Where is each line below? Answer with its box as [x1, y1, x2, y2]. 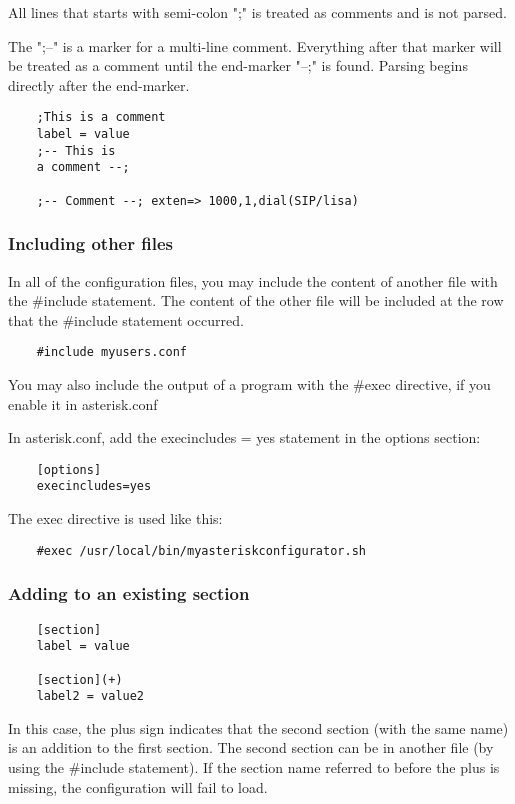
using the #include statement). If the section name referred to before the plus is [8, 757, 500, 777]
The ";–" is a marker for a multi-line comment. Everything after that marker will [8, 35, 502, 56]
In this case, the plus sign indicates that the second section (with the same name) [8, 717, 509, 738]
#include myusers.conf [36, 345, 187, 360]
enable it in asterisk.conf [8, 393, 158, 414]
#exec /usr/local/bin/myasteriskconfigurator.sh [36, 543, 366, 558]
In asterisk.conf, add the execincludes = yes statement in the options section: [8, 427, 481, 448]
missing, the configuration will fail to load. [8, 776, 268, 797]
